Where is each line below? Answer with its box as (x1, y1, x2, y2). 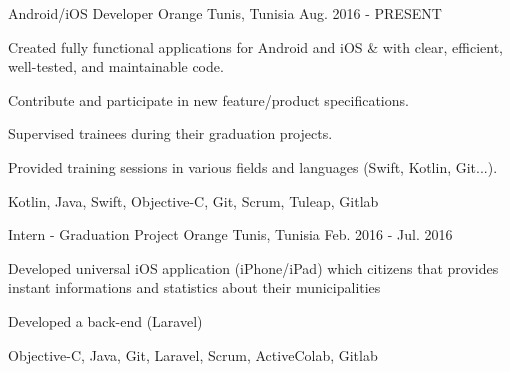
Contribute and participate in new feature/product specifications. (8, 89, 409, 110)
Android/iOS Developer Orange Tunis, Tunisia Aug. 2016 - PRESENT (8, 3, 442, 23)
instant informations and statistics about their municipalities (8, 277, 381, 298)
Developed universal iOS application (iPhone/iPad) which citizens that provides (8, 257, 499, 278)
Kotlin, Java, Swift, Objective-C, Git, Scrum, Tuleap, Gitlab (8, 190, 379, 211)
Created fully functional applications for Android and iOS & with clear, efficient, (8, 36, 503, 57)
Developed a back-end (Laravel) (8, 310, 203, 331)
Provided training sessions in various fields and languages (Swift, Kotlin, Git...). (8, 156, 498, 177)
